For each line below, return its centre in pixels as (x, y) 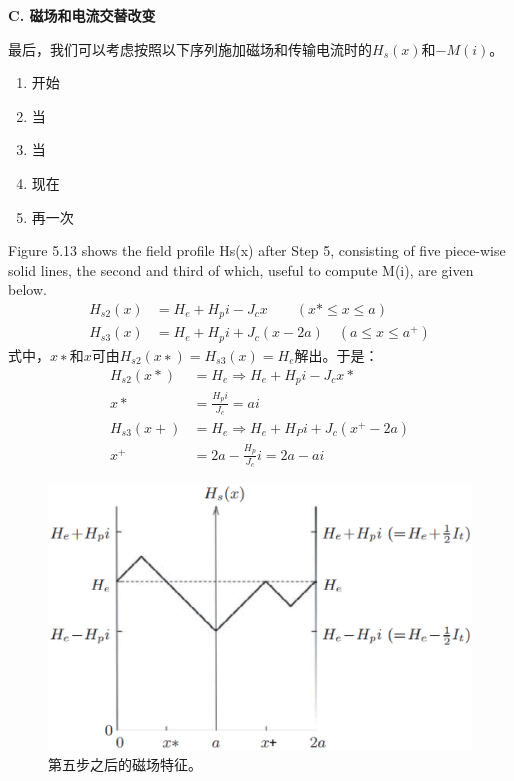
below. (27, 289)
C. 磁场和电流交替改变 (82, 15)
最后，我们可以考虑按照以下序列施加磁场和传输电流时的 (190, 48)
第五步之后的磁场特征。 (125, 763)
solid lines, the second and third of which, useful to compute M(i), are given (241, 269)
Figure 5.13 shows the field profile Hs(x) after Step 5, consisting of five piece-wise (257, 250)
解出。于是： (336, 354)
